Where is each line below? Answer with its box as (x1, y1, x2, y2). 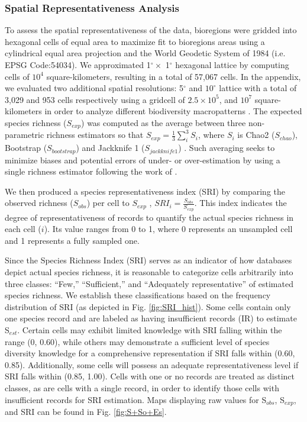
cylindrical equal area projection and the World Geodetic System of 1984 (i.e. (5, 47, 286, 59)
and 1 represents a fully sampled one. (5, 234, 140, 246)
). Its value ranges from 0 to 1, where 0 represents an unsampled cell (44, 223, 293, 235)
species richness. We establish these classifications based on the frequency (5, 289, 271, 301)
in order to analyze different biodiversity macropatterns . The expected (44, 105, 302, 117)
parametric (5, 128, 44, 141)
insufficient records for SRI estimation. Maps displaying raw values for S (5, 393, 267, 405)
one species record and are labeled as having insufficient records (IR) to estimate (5, 312, 297, 324)
